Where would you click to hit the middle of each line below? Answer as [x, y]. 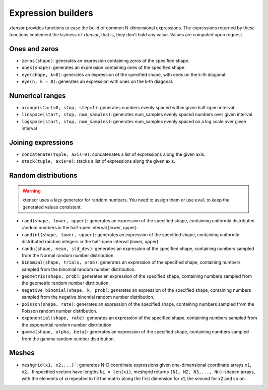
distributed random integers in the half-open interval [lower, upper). [91, 242]
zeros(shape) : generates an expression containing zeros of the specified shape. [105, 61]
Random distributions [43, 175]
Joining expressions [41, 142]
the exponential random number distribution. [67, 325]
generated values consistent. [52, 207]
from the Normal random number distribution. [68, 255]
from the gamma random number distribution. [68, 339]
